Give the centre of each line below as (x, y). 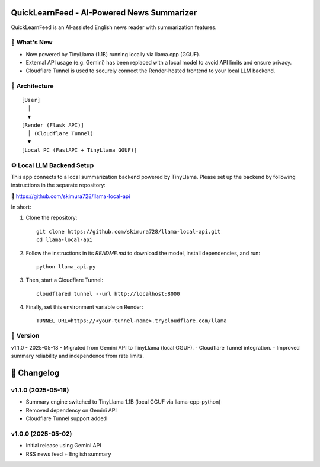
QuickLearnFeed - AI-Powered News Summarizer (104, 13)
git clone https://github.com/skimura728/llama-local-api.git (129, 231)
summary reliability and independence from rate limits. (78, 356)
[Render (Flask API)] (53, 125)
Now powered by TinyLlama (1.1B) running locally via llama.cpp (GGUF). (113, 54)
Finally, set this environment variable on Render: (84, 307)
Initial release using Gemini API (63, 446)
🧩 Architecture (32, 86)
